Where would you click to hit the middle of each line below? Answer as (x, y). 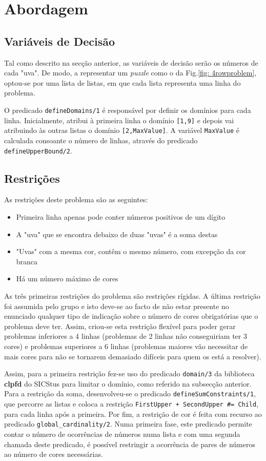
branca (27, 261)
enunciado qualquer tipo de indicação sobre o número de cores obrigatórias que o (131, 316)
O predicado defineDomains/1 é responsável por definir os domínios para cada (128, 110)
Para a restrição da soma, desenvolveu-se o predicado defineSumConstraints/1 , (130, 393)
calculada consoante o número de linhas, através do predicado (101, 140)
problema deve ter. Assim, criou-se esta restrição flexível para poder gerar (120, 326)
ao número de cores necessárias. (54, 454)
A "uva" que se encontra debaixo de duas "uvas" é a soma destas (117, 234)
